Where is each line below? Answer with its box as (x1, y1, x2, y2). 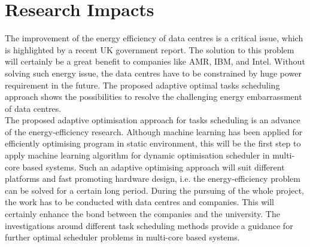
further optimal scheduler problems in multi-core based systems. (5, 231, 240, 243)
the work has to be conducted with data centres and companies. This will (5, 196, 274, 208)
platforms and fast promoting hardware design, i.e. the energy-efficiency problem (5, 172, 300, 185)
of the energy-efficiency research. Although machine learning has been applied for (5, 125, 303, 138)
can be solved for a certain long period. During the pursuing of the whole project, (5, 184, 304, 196)
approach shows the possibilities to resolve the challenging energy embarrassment (5, 90, 302, 103)
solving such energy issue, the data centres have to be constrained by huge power (5, 66, 302, 79)
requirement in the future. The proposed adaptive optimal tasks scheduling (5, 78, 280, 91)
